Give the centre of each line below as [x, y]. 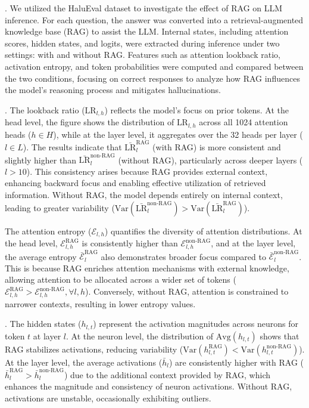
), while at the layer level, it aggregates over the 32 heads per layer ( [178, 134]
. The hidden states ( [43, 324]
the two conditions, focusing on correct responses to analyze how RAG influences [152, 78]
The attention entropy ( [48, 231]
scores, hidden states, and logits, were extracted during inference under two [142, 43]
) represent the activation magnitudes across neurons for [196, 324]
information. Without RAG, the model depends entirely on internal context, [144, 195]
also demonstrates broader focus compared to [183, 256]
